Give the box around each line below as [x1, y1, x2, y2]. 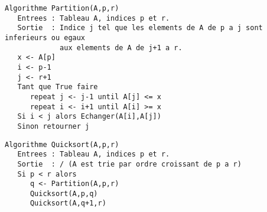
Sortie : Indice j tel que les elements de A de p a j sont [17, 24, 263, 32]
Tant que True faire [17, 83, 98, 92]
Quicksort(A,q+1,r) [30, 199, 106, 208]
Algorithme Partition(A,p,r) [5, 4, 119, 12]
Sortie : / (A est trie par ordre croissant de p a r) [17, 159, 242, 168]
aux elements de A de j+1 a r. [60, 43, 183, 52]
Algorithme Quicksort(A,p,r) [5, 140, 119, 149]
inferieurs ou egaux [5, 33, 86, 42]
